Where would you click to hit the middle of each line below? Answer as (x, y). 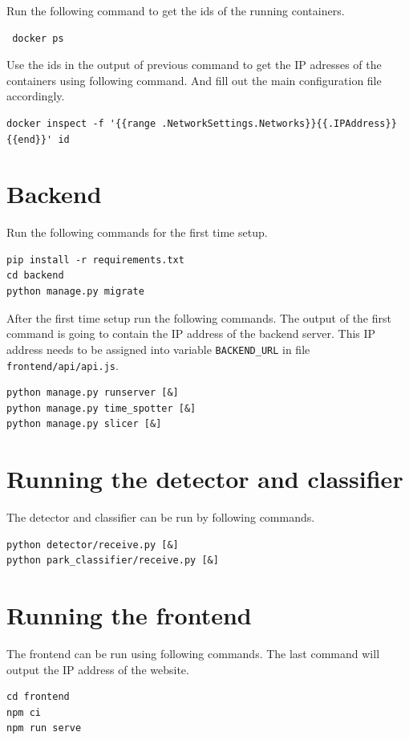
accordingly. (36, 96)
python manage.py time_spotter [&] (101, 408)
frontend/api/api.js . (63, 365)
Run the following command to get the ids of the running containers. (176, 10)
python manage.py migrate (75, 292)
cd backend (35, 276)
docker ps (38, 38)
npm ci (24, 712)
